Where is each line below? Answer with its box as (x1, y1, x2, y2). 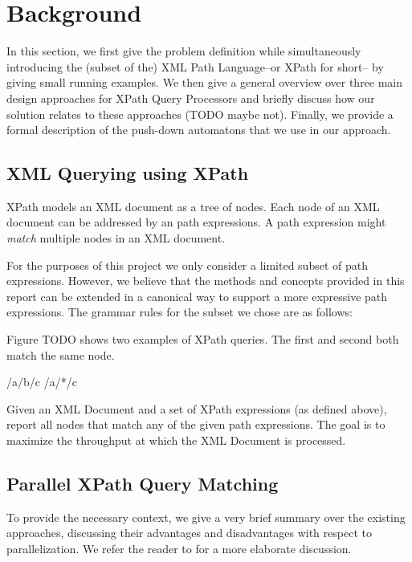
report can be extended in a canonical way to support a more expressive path (6, 287, 388, 304)
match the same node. (6, 346, 115, 363)
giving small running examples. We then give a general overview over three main (6, 74, 403, 91)
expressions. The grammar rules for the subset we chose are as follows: (6, 303, 353, 320)
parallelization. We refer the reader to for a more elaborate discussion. (6, 540, 352, 556)
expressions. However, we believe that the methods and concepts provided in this (6, 272, 405, 289)
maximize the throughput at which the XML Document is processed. (6, 432, 346, 449)
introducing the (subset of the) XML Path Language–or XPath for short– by (6, 58, 384, 75)
